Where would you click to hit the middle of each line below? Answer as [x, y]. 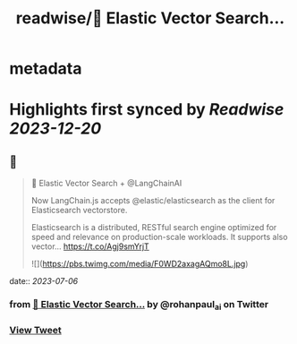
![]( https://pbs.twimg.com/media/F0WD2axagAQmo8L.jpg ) [140, 264]
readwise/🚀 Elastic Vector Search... [150, 18]
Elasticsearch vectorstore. [79, 211]
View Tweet [36, 331]
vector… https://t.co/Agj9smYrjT [90, 246]
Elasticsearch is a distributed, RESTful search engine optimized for [154, 228]
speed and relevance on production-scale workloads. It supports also [159, 237]
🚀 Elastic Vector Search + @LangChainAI [106, 184]
